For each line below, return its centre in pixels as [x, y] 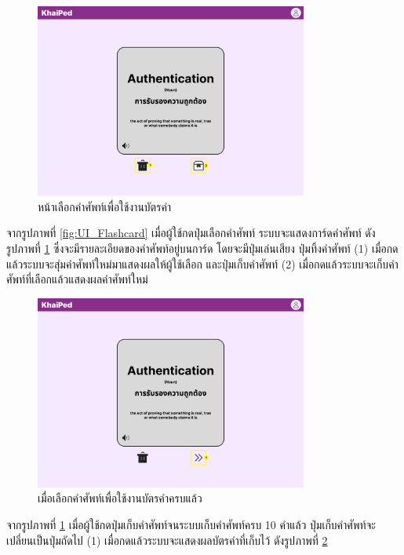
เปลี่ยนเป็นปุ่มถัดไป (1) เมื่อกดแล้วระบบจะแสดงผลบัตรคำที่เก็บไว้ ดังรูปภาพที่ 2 [167, 540]
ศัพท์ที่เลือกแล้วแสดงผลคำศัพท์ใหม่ [77, 279]
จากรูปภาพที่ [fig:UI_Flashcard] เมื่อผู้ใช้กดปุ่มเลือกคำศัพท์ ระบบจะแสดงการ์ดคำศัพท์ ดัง [191, 233]
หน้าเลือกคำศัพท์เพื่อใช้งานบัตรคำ [105, 206]
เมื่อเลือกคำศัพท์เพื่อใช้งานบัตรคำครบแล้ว [120, 498]
